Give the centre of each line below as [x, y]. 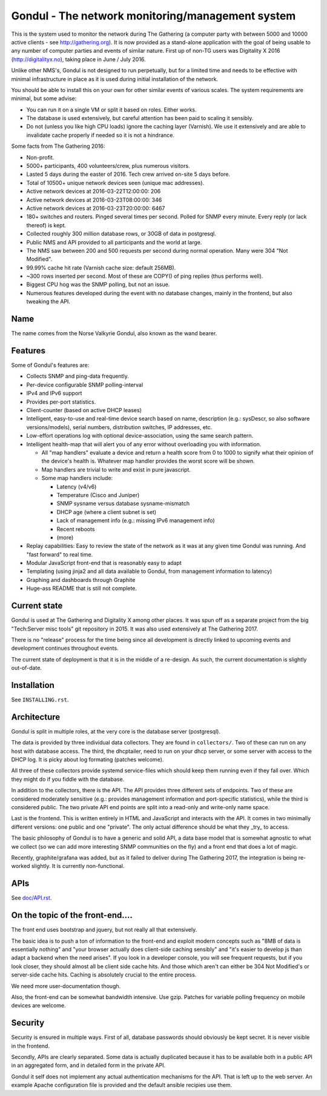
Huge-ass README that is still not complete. [82, 589]
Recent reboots [76, 529]
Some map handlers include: [77, 478]
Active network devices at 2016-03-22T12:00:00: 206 [94, 192]
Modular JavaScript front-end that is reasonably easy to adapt [104, 563]
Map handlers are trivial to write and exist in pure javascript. [116, 469]
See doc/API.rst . [31, 898]
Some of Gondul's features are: [50, 365]
